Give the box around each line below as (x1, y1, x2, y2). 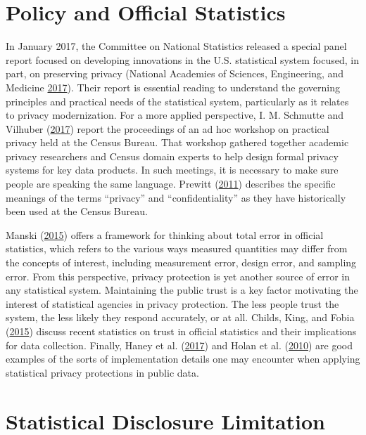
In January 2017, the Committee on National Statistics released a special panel (6, 39, 347, 53)
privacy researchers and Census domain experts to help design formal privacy (6, 148, 339, 163)
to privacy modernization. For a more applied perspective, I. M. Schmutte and (6, 108, 343, 122)
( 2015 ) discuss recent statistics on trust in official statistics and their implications (6, 324, 357, 338)
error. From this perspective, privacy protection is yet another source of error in (6, 268, 351, 283)
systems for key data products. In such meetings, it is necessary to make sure (6, 162, 339, 177)
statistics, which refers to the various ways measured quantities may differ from (6, 241, 348, 256)
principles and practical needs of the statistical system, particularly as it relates (6, 93, 349, 108)
